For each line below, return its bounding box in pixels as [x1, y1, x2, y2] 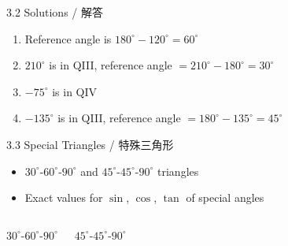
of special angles [186, 189, 264, 206]
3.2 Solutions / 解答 [6, 4, 103, 20]
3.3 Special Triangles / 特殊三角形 [6, 136, 174, 152]
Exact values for [24, 189, 103, 206]
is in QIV [52, 83, 98, 99]
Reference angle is [24, 30, 112, 47]
